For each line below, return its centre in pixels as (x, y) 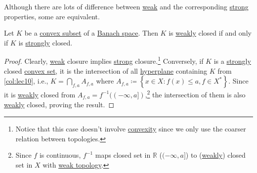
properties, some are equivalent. (52, 16)
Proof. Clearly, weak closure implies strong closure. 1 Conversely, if (104, 60)
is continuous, (60, 155)
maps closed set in (123, 155)
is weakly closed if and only (210, 33)
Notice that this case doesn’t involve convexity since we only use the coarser (131, 128)
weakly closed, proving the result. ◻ (59, 105)
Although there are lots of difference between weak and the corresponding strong (126, 6)
